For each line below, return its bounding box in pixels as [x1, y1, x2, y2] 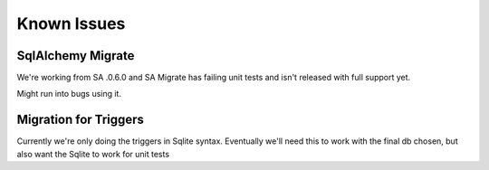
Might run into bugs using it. [16, 89, 122, 99]
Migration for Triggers [16, 112, 145, 127]
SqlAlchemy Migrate [16, 48, 135, 63]
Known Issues [16, 14, 126, 33]
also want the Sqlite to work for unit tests [16, 148, 170, 159]
